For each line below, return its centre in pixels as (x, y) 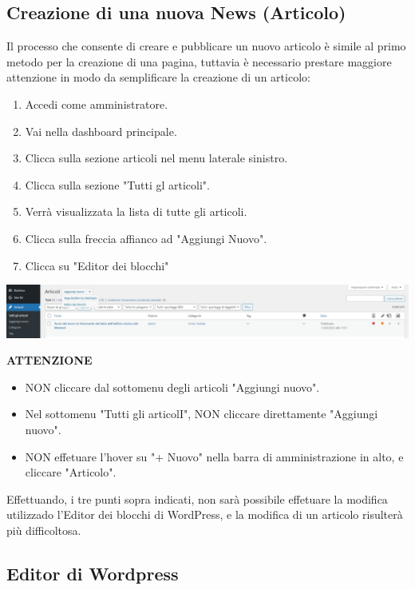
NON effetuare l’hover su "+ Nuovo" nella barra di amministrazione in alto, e (214, 456)
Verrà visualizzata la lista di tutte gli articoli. (136, 211)
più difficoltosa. (44, 530)
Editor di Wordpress (93, 573)
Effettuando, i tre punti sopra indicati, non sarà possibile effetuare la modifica (197, 498)
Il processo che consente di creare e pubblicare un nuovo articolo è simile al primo (206, 46)
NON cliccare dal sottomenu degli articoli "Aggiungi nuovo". (172, 387)
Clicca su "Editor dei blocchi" (97, 265)
